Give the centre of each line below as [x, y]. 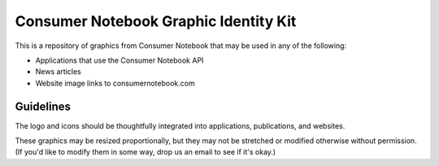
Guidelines [43, 106]
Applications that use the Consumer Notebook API [120, 60]
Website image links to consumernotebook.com [115, 83]
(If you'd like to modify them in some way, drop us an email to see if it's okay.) [146, 152]
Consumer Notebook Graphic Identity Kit [156, 21]
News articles [58, 72]
